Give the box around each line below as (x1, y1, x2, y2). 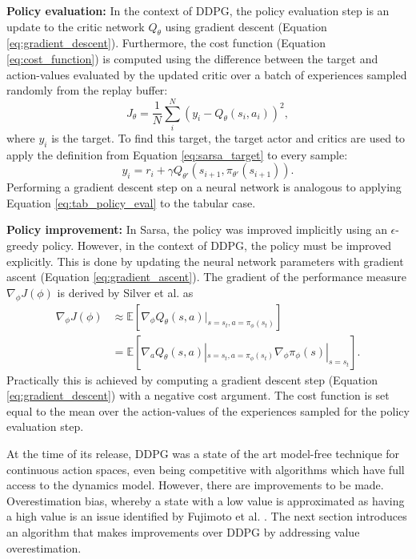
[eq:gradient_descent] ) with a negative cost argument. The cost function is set (6, 387, 390, 404)
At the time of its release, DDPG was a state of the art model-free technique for (6, 445, 400, 462)
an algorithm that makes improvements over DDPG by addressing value (6, 524, 360, 541)
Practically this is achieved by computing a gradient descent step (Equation (6, 371, 378, 388)
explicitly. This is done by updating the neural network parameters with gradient (6, 252, 404, 269)
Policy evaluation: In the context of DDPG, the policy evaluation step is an (6, 2, 390, 18)
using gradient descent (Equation (165, 18, 327, 34)
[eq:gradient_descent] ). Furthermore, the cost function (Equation (6, 34, 326, 51)
